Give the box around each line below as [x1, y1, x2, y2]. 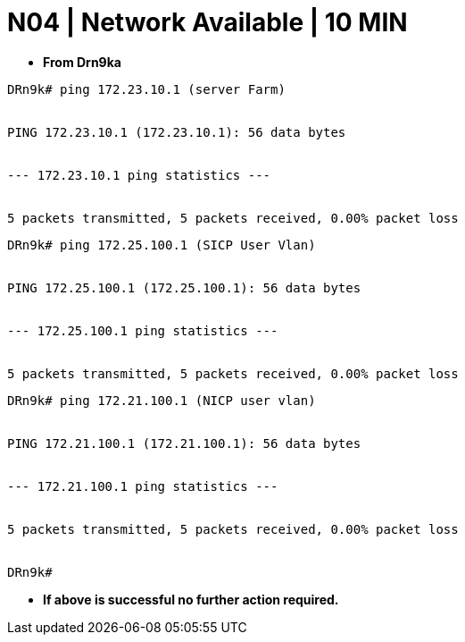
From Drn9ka [43, 54, 121, 70]
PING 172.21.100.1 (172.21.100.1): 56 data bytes [7, 435, 361, 451]
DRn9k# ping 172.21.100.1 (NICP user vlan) [7, 393, 316, 408]
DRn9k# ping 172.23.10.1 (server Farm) [7, 81, 286, 97]
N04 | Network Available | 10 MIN [7, 7, 408, 38]
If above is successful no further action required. [43, 591, 339, 607]
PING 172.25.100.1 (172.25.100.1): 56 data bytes [7, 280, 361, 295]
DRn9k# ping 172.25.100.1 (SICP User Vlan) [7, 237, 316, 252]
